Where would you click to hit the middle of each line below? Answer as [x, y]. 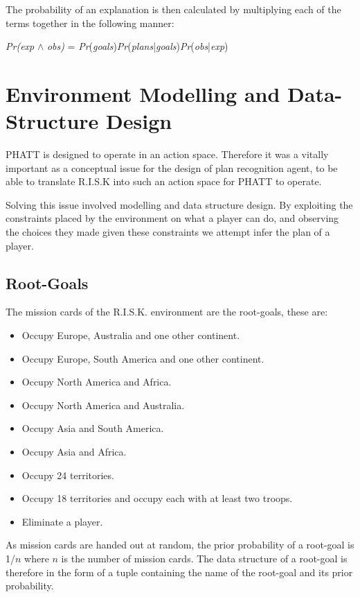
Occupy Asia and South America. [93, 428]
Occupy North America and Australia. [103, 405]
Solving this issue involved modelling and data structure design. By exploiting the [179, 204]
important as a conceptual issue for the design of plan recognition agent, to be [172, 167]
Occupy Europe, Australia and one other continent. [131, 335]
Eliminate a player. [62, 521]
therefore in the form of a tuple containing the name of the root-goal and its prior [179, 572]
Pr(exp [20, 46]
